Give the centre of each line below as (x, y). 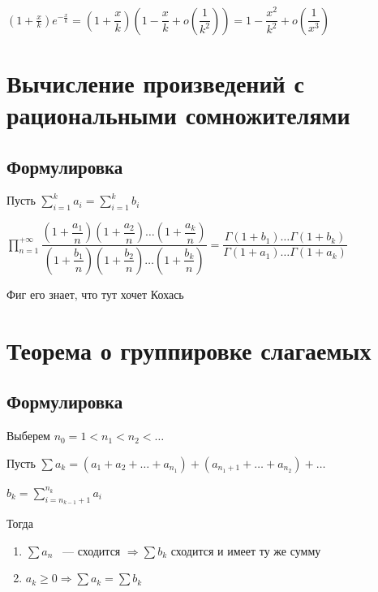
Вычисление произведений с (155, 82)
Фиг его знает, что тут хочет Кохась (95, 294)
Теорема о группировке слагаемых (189, 350)
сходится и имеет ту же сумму (246, 550)
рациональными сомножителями (178, 114)
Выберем (28, 436)
